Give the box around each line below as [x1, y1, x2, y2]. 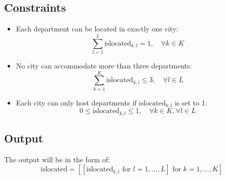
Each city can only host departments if [16, 97, 137, 108]
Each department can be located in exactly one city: [16, 23, 178, 34]
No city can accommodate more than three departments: [16, 60, 192, 70]
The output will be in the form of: [4, 154, 110, 164]
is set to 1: [174, 97, 207, 108]
